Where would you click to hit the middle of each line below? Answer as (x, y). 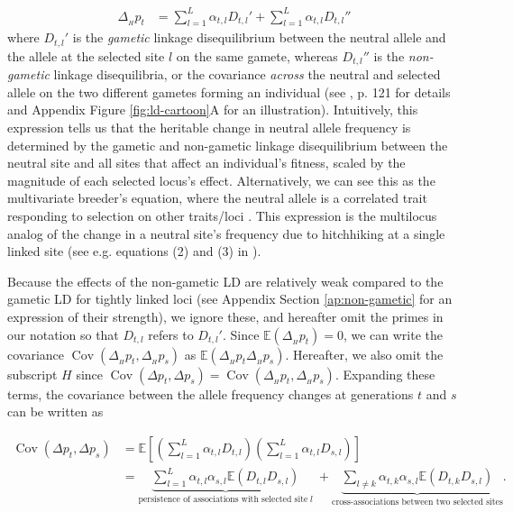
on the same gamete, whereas (257, 55)
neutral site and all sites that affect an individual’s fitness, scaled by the (206, 163)
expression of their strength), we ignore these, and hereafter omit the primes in (225, 316)
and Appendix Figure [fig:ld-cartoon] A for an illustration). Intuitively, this (213, 110)
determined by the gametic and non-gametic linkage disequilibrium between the (228, 145)
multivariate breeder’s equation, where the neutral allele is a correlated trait (217, 198)
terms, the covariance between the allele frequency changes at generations (211, 393)
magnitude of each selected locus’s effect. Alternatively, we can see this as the (221, 180)
